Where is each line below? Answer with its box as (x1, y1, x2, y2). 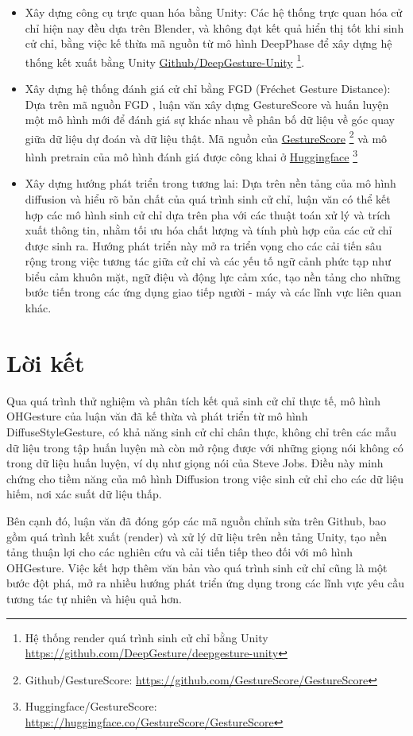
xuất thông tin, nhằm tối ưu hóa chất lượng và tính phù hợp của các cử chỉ (25, 222, 392, 238)
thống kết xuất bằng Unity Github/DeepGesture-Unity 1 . (25, 51, 305, 70)
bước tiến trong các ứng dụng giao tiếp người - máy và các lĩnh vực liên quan (25, 284, 402, 300)
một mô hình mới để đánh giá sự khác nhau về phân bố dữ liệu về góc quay (25, 111, 396, 128)
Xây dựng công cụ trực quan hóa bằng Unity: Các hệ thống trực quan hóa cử (25, 4, 403, 20)
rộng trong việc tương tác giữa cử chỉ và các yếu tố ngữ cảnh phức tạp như (25, 253, 391, 269)
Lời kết (6, 346, 85, 378)
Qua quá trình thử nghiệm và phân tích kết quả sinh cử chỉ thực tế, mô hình (6, 392, 381, 409)
